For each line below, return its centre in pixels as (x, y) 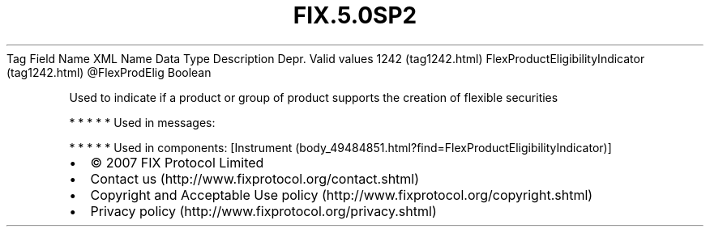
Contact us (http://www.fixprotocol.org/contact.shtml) (255, 178)
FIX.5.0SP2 (355, 15)
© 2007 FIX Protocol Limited (177, 162)
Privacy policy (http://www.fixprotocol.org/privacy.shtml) (263, 211)
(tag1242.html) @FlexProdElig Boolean (109, 72)
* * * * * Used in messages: (142, 122)
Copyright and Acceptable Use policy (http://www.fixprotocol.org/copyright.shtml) (342, 195)
